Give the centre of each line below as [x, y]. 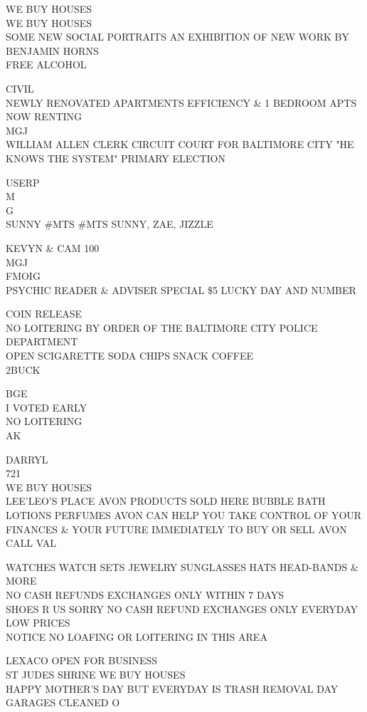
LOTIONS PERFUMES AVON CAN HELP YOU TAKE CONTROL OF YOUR [184, 515]
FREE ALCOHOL [46, 64]
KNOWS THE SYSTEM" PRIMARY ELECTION [116, 158]
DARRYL [27, 459]
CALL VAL [31, 543]
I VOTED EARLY [47, 407]
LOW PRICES [38, 623]
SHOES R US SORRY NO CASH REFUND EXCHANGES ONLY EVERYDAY [182, 608]
